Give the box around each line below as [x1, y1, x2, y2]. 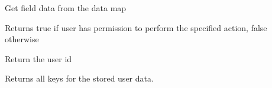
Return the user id [5, 52, 72, 65]
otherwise [5, 33, 39, 45]
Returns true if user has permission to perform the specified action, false [5, 21, 267, 33]
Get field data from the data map [5, 2, 127, 13]
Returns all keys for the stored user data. [5, 72, 154, 84]
